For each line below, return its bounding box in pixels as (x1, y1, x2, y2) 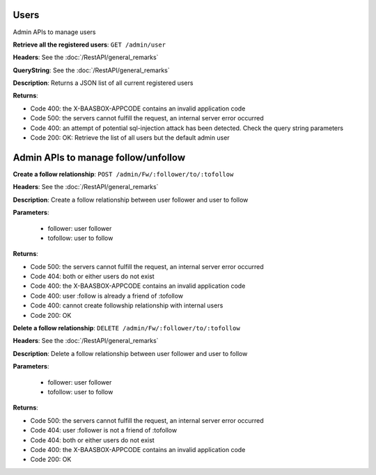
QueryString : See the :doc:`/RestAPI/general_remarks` (13, 66, 170, 74)
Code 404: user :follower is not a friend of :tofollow (30, 426, 178, 435)
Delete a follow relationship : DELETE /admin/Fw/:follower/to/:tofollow (13, 324, 240, 332)
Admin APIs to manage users (13, 28, 96, 36)
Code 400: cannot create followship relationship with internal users (30, 301, 224, 309)
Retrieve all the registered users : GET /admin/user (13, 40, 166, 49)
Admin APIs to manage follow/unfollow (13, 152, 186, 163)
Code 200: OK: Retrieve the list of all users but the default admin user (30, 134, 230, 142)
